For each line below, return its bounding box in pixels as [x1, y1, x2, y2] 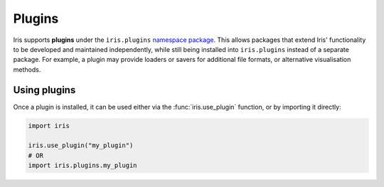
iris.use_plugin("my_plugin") [28, 141, 134, 149]
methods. [13, 65, 41, 74]
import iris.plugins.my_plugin [28, 161, 138, 170]
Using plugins [13, 84, 76, 96]
